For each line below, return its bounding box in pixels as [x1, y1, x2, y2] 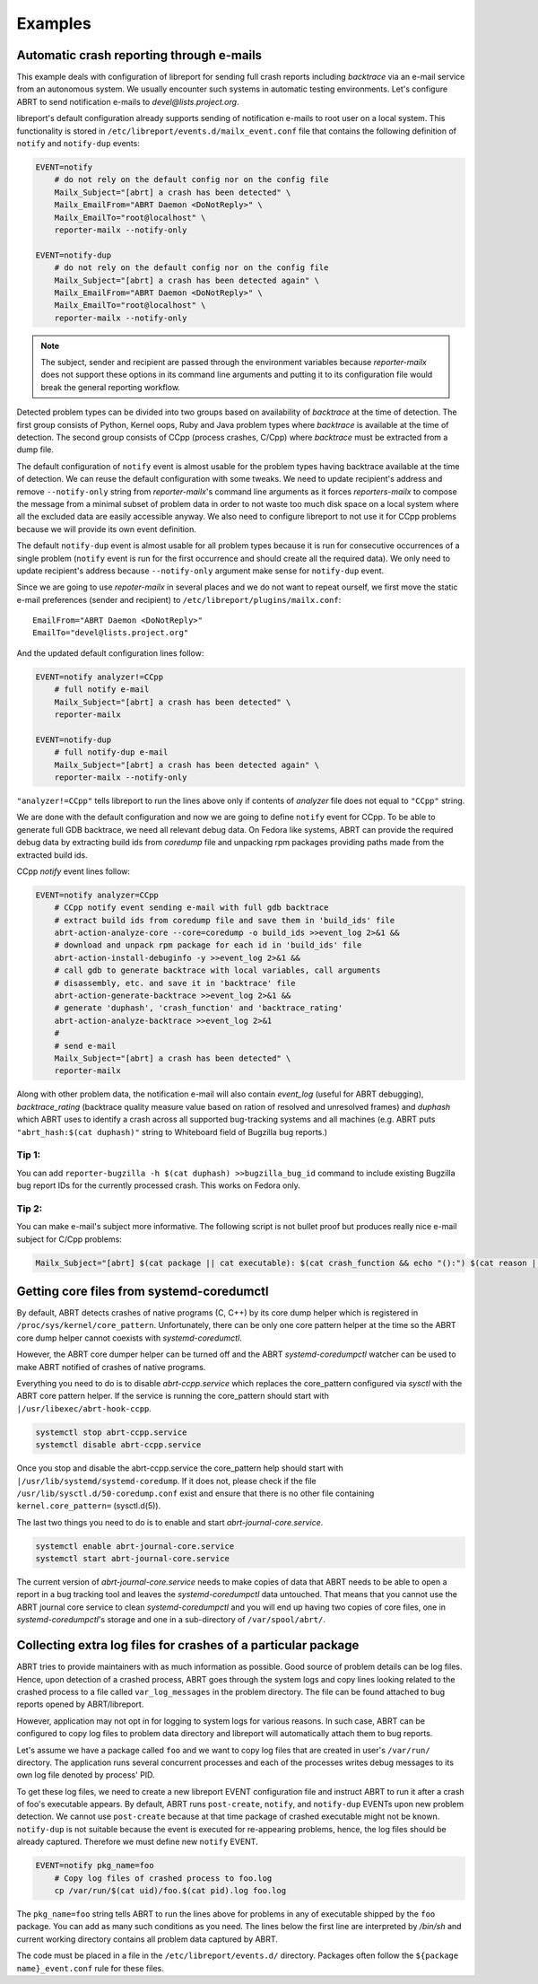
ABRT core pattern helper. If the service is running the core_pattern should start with [16, 1391, 329, 1402]
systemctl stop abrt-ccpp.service [35, 1427, 187, 1438]
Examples [16, 13, 91, 33]
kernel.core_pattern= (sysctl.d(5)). [16, 1500, 161, 1511]
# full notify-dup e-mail [54, 747, 169, 757]
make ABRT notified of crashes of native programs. [16, 1361, 206, 1372]
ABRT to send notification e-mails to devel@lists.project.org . [16, 96, 239, 107]
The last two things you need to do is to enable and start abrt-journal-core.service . [16, 1516, 324, 1527]
